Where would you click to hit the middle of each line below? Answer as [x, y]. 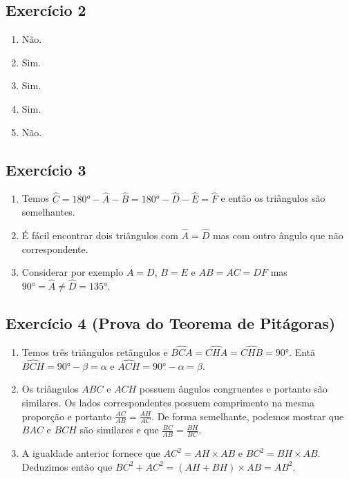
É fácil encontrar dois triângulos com [100, 235]
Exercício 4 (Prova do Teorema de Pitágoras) [171, 322]
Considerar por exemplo [73, 272]
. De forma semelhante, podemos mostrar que [248, 416]
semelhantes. [48, 212]
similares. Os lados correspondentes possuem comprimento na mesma [168, 403]
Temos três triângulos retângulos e [95, 352]
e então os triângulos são [273, 198]
